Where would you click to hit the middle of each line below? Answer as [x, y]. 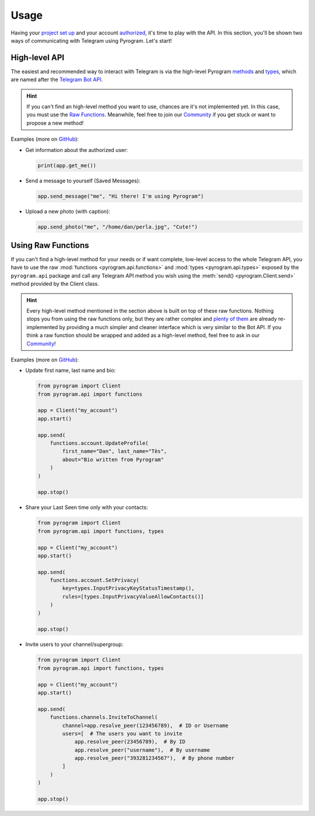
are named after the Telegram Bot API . [57, 79]
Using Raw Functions [50, 245]
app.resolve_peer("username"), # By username [142, 750]
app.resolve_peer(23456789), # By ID [130, 742]
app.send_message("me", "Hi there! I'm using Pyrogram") [121, 196]
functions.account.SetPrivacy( [94, 580]
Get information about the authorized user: [77, 150]
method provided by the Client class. [55, 284]
